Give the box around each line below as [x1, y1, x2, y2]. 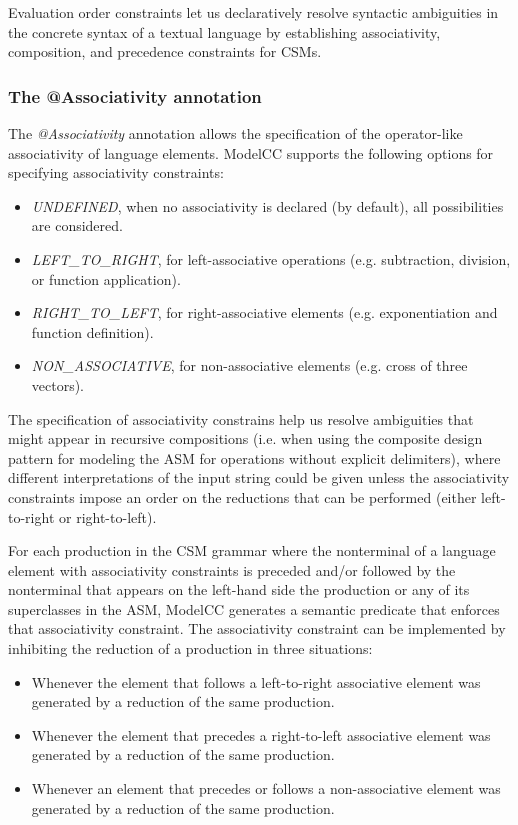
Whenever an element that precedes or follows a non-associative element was [31, 778, 501, 799]
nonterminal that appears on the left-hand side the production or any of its [8, 579, 470, 600]
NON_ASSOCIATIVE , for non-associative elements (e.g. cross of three [31, 355, 468, 376]
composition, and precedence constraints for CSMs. [8, 41, 322, 62]
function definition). [31, 321, 154, 342]
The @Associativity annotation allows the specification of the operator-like [8, 123, 463, 143]
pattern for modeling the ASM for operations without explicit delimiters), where [8, 447, 501, 468]
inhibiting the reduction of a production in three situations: [8, 638, 373, 659]
